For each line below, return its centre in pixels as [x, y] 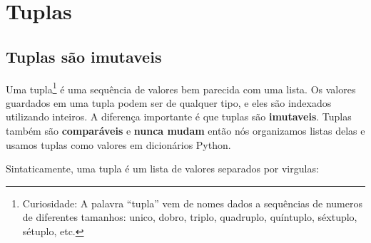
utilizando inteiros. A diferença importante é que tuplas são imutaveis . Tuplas [179, 117]
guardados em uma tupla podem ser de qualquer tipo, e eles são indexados [169, 102]
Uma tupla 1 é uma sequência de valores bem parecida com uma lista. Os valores [181, 88]
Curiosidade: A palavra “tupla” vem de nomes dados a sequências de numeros [192, 203]
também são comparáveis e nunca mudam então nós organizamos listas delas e [185, 131]
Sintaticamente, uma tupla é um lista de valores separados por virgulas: [162, 169]
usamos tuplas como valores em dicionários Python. [118, 144]
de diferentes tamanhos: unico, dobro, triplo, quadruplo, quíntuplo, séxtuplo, [190, 217]
